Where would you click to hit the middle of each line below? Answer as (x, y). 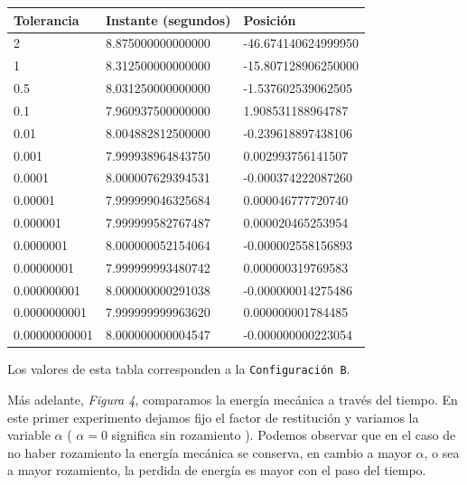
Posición (270, 19)
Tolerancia (47, 19)
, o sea (442, 452)
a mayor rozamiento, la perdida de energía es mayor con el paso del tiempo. (217, 470)
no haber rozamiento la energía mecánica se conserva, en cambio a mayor (210, 452)
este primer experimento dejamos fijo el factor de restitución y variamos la (213, 417)
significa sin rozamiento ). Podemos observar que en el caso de (284, 435)
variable (29, 435)
